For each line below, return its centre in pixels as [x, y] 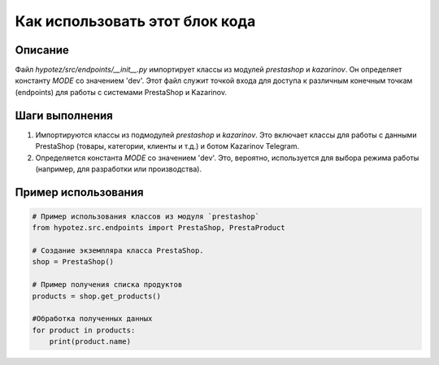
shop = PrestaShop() [73, 262]
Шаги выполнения [64, 115]
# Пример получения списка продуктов [107, 285]
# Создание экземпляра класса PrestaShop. [118, 251]
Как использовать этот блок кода [135, 21]
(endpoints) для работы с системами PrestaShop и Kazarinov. [121, 92]
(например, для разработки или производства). [119, 169]
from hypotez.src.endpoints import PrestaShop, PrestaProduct [159, 228]
